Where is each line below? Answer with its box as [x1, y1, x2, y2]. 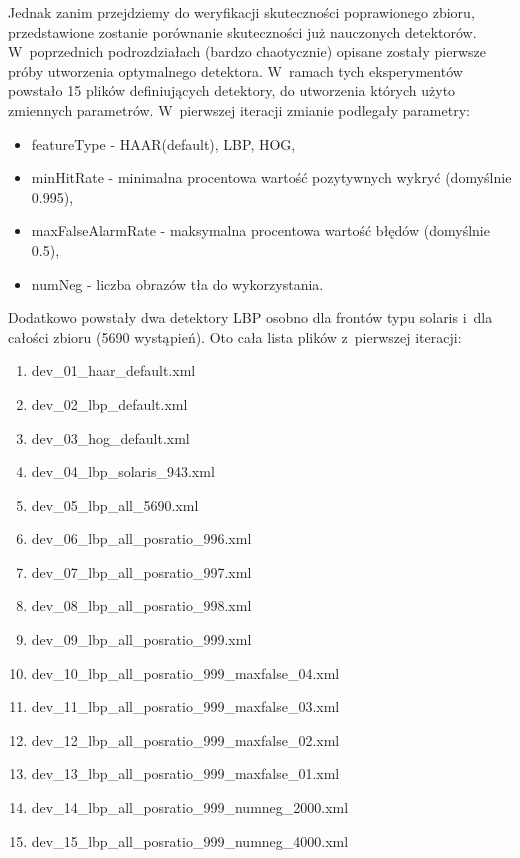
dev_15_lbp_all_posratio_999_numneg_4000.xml [31, 830, 349, 851]
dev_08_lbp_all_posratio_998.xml [31, 595, 252, 616]
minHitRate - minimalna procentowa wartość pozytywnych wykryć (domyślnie [31, 167, 512, 188]
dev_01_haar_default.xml [31, 360, 196, 381]
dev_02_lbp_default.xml [31, 393, 188, 414]
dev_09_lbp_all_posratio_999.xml [31, 629, 252, 650]
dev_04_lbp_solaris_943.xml [31, 461, 215, 482]
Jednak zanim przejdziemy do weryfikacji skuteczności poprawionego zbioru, [8, 2, 475, 22]
